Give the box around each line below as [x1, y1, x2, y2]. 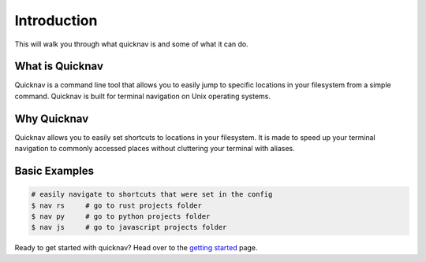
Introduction [14, 12, 98, 29]
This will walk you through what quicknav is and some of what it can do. [14, 39, 248, 49]
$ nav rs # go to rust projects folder [31, 201, 203, 210]
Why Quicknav [14, 112, 89, 125]
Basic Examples [14, 164, 95, 177]
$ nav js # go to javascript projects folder [31, 223, 227, 232]
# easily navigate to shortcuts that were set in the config [31, 190, 273, 199]
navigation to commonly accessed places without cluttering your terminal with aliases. [14, 144, 295, 153]
